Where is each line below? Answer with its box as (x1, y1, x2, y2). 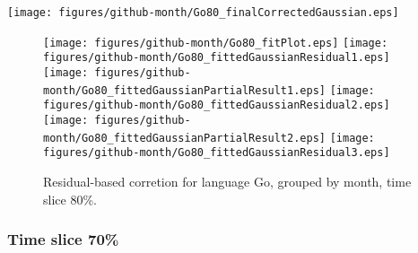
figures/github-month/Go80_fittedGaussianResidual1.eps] (43, 51, 390, 65)
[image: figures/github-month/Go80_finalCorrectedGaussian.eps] (7, 6, 399, 19)
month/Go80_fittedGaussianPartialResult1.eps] (43, 83, 326, 97)
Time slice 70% (7, 228, 119, 250)
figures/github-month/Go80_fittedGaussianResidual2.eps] (43, 99, 390, 112)
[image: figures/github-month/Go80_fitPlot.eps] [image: (43, 36, 388, 49)
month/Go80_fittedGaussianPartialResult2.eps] (43, 131, 326, 144)
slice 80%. (43, 189, 97, 208)
